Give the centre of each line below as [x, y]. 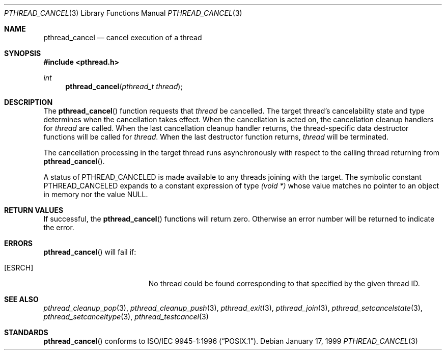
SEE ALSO [21, 299]
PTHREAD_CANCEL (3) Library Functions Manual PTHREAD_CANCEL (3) [123, 13]
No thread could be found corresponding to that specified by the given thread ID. [284, 283]
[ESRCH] [19, 268]
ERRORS [19, 243]
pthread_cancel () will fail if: [90, 252]
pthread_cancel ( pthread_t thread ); [124, 86]
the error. [59, 227]
